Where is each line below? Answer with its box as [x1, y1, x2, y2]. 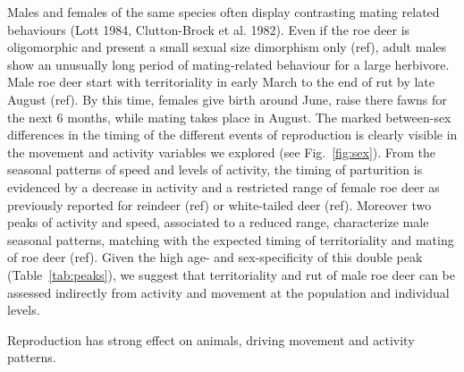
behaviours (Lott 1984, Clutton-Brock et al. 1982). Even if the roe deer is [7, 20, 410, 38]
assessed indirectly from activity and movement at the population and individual [7, 283, 450, 301]
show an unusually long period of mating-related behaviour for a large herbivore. [7, 55, 450, 73]
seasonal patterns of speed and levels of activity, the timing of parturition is [7, 160, 423, 179]
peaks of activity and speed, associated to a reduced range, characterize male [7, 213, 429, 232]
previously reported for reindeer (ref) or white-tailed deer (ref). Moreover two [7, 195, 432, 214]
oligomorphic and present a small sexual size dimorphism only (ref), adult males [7, 38, 447, 56]
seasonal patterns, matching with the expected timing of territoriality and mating [7, 230, 454, 249]
